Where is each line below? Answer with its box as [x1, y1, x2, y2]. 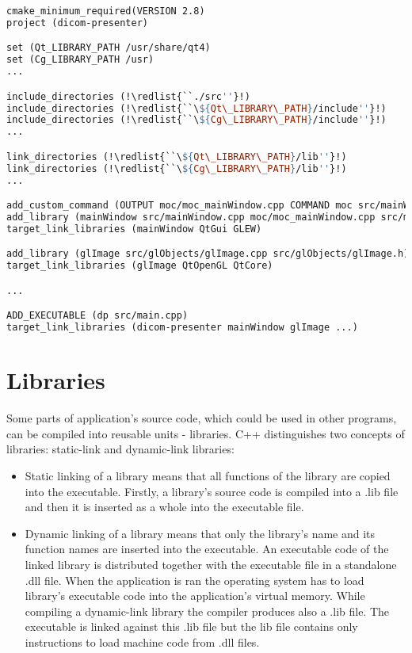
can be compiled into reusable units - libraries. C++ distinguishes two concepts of [6, 425, 405, 441]
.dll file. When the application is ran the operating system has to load [25, 571, 364, 588]
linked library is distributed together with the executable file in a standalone [25, 556, 397, 572]
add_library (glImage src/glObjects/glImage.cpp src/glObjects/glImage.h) [6, 248, 410, 260]
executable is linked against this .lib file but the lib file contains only [25, 618, 358, 635]
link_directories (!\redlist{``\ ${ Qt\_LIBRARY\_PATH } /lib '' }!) [6, 151, 347, 162]
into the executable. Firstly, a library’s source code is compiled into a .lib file [25, 483, 399, 499]
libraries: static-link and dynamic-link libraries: [6, 441, 235, 457]
